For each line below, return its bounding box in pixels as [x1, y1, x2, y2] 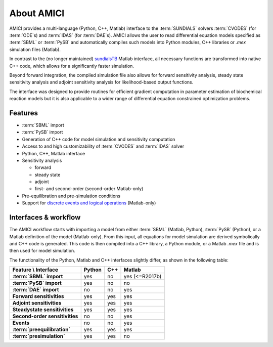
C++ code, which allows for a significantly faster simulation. [9, 63, 134, 69]
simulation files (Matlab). [9, 46, 61, 53]
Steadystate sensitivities [12, 306, 74, 313]
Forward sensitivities [12, 293, 64, 300]
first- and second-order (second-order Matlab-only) [34, 186, 144, 192]
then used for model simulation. [9, 248, 75, 254]
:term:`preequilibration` [12, 326, 71, 333]
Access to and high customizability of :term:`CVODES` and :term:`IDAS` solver [22, 143, 185, 149]
